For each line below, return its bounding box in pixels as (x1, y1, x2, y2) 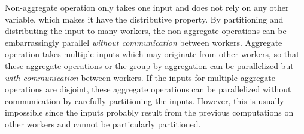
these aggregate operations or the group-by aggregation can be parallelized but (5, 59, 294, 71)
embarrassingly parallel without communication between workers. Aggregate (5, 36, 282, 48)
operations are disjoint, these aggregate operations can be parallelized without (5, 83, 291, 95)
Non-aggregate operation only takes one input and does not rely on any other (5, 1, 289, 13)
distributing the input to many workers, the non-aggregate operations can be (5, 24, 287, 37)
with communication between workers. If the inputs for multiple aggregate (5, 71, 276, 83)
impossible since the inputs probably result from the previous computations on (5, 106, 294, 119)
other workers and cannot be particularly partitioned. (5, 117, 201, 130)
